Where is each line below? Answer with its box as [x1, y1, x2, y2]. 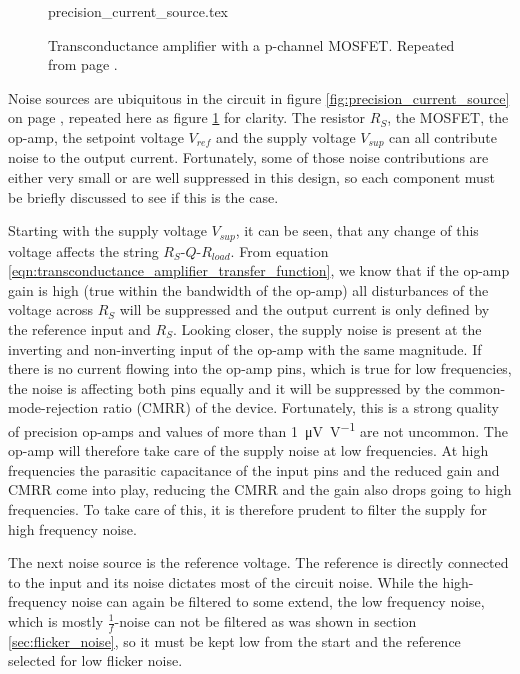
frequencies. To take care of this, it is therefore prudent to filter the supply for [8, 499, 487, 520]
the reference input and [8, 319, 151, 340]
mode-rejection [8, 397, 99, 418]
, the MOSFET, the [387, 107, 509, 128]
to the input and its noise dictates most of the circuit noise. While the [8, 571, 438, 592]
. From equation [230, 240, 329, 261]
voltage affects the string [8, 240, 159, 261]
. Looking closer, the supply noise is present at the [172, 319, 482, 340]
